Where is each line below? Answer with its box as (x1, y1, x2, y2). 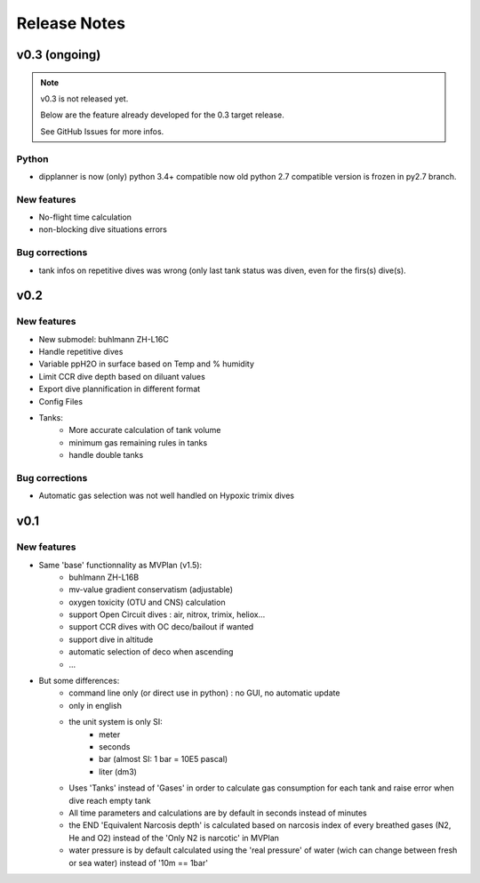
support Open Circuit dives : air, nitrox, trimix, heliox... (68, 609, 266, 620)
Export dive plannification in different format (38, 383, 201, 395)
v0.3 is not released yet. (40, 93, 129, 104)
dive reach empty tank (68, 795, 151, 806)
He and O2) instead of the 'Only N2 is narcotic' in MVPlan (68, 832, 280, 843)
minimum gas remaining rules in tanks (68, 437, 208, 448)
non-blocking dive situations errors (38, 224, 168, 235)
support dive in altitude (68, 634, 154, 645)
